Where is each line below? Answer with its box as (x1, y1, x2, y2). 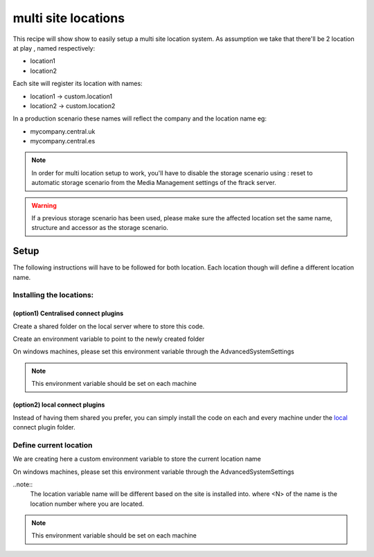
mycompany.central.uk (30, 127, 96, 135)
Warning (31, 201, 57, 209)
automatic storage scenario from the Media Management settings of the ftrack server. (31, 179, 276, 187)
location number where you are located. (30, 499, 145, 508)
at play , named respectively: (12, 44, 96, 52)
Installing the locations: (12, 290, 94, 300)
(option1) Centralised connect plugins (12, 309, 124, 318)
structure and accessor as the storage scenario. (31, 224, 169, 232)
